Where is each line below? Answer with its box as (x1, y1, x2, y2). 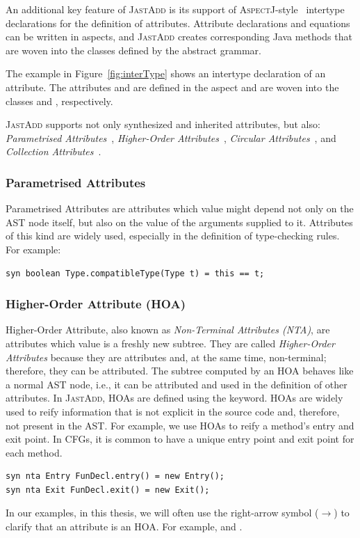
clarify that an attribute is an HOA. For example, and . (6, 519, 243, 534)
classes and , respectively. (6, 93, 113, 108)
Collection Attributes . (6, 144, 101, 159)
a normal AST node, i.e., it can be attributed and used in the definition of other (6, 377, 347, 391)
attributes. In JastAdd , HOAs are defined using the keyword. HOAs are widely (6, 390, 343, 405)
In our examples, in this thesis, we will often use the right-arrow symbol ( (6, 505, 319, 520)
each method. (6, 445, 63, 459)
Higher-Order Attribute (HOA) (6, 295, 186, 312)
